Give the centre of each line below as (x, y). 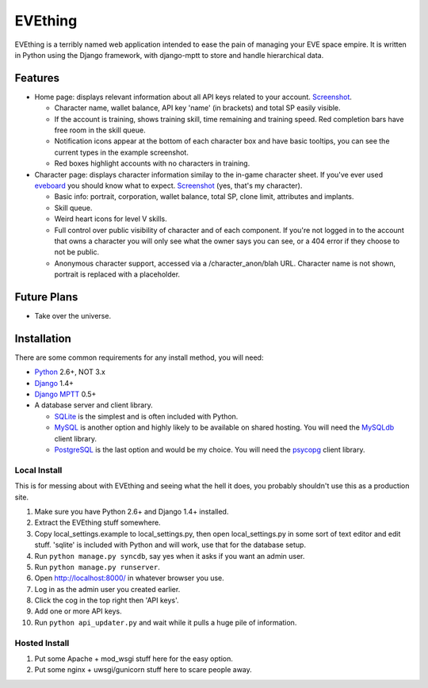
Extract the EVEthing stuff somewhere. (98, 522)
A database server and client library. (94, 405)
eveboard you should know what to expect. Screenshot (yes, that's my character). (168, 185)
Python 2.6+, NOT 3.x (70, 372)
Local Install (38, 470)
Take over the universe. (73, 316)
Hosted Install (42, 643)
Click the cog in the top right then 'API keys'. (107, 600)
